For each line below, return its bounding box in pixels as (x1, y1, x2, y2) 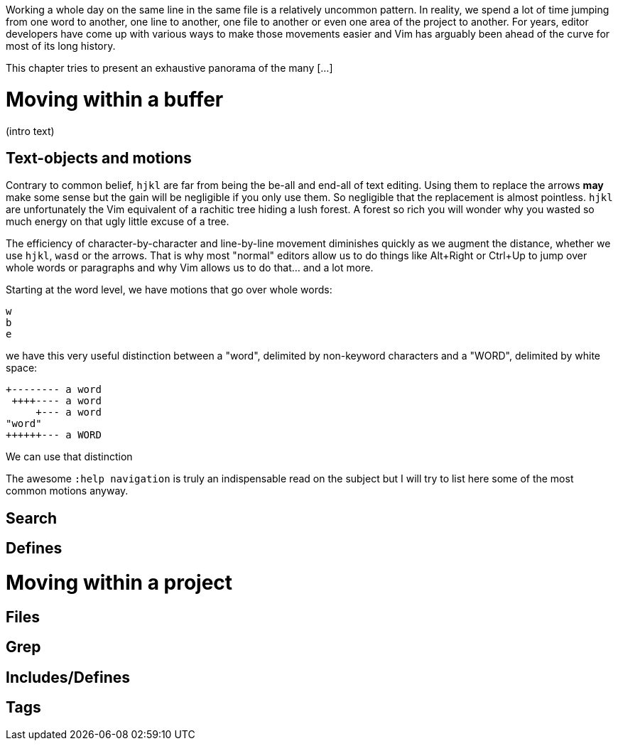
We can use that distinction (6, 450, 133, 463)
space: (6, 362, 38, 374)
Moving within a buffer (6, 87, 224, 112)
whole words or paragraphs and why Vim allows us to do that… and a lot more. (6, 261, 374, 274)
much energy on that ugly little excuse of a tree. (6, 215, 229, 228)
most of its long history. (6, 40, 116, 52)
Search (6, 509, 58, 527)
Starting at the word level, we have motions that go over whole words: (6, 283, 332, 296)
